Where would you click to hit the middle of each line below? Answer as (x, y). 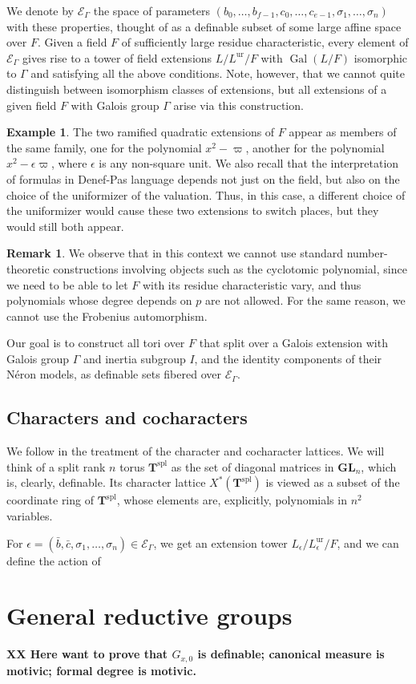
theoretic (28, 268)
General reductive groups (149, 615)
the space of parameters (152, 10)
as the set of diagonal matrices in (252, 466)
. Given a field (73, 42)
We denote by (40, 10)
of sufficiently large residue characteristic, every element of (265, 42)
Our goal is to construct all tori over (96, 343)
